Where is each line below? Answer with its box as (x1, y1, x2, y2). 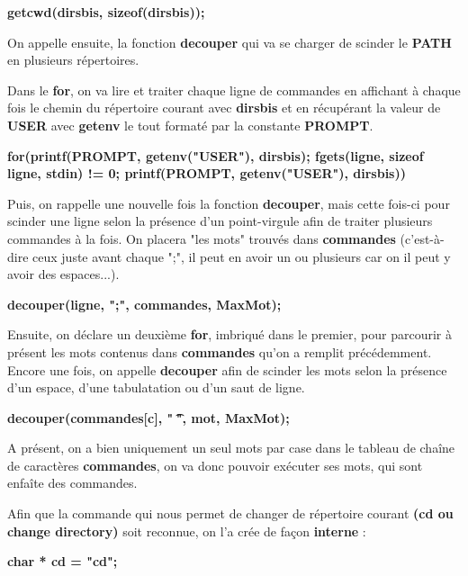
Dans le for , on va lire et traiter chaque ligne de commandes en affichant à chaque (7, 80, 461, 99)
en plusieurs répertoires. (7, 50, 139, 69)
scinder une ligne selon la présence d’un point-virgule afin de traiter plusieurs (7, 211, 433, 230)
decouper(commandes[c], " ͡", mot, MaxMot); (7, 408, 290, 427)
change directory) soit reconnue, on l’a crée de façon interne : (7, 521, 366, 540)
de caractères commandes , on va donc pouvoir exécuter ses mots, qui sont (7, 455, 423, 474)
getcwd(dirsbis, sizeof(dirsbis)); (7, 3, 205, 21)
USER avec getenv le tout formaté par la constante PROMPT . (7, 115, 373, 134)
